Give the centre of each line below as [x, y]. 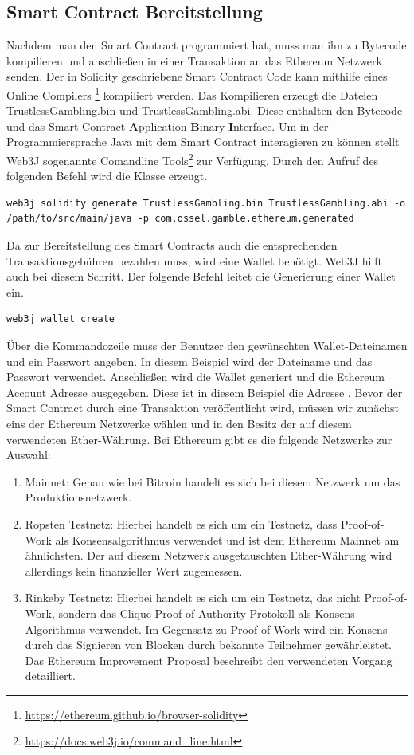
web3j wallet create [61, 319]
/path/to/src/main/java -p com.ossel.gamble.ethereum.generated [180, 219]
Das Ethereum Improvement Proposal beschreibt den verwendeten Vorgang [209, 660]
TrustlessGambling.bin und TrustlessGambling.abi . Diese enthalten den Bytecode [205, 110]
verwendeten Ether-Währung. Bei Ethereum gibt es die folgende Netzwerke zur [199, 439]
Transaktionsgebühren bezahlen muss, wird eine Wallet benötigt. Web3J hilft [195, 260]
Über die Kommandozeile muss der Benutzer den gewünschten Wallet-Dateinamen [207, 346]
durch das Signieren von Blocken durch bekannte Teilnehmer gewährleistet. [209, 645]
